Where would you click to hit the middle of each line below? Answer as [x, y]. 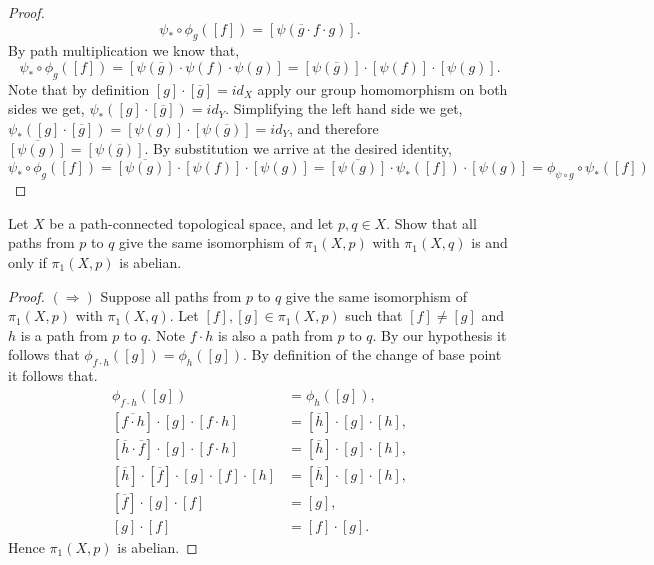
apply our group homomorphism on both [382, 88]
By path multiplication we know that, [124, 50]
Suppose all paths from [171, 295]
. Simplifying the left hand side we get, [344, 108]
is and [489, 242]
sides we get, [46, 108]
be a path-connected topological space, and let [191, 222]
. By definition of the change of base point [372, 354]
